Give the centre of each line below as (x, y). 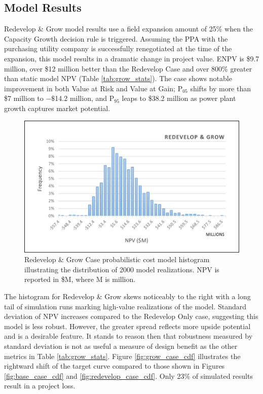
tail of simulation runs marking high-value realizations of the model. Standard (125, 306)
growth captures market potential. (57, 108)
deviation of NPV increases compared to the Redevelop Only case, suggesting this (131, 316)
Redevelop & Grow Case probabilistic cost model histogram (117, 259)
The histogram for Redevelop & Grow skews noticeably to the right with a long (127, 296)
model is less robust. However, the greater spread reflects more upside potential (127, 326)
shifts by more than (221, 88)
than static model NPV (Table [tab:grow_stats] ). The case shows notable (118, 78)
